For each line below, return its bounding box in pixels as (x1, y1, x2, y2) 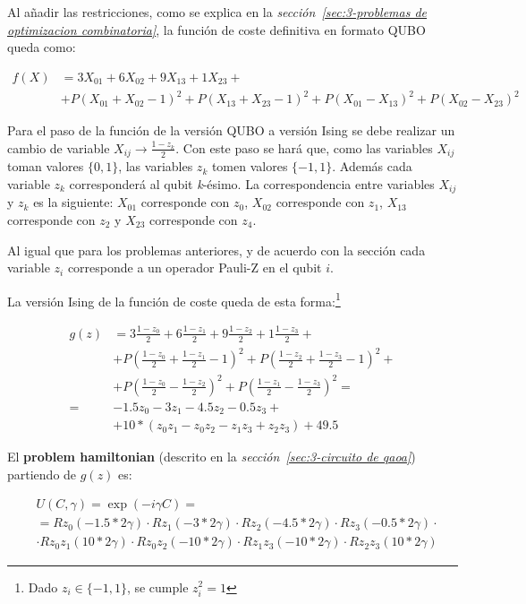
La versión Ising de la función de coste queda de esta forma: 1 (7, 289, 341, 310)
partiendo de (7, 464, 77, 483)
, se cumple (126, 577, 189, 596)
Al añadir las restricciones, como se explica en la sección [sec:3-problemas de (7, 3, 428, 21)
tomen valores (211, 157, 288, 176)
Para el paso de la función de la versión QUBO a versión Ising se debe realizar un (7, 121, 455, 140)
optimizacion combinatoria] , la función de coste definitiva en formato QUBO (7, 20, 426, 39)
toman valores (7, 157, 84, 176)
